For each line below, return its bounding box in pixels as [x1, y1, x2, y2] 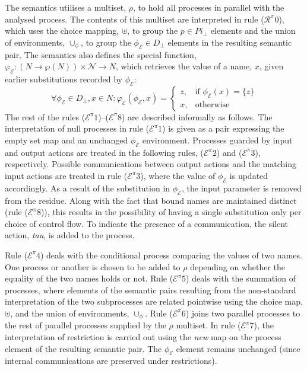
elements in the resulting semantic [167, 36, 292, 48]
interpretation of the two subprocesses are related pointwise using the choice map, [5, 295, 303, 308]
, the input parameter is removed [181, 181, 302, 194]
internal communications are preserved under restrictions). [5, 354, 217, 367]
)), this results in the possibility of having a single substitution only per [40, 206, 302, 218]
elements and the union [210, 24, 296, 37]
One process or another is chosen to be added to [5, 260, 181, 273]
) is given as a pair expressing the [162, 122, 284, 135]
